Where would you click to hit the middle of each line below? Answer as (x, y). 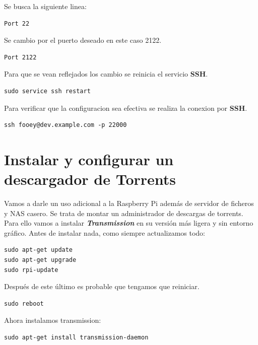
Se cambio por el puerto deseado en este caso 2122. (83, 40)
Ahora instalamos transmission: (53, 320)
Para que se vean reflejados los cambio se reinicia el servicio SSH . (106, 74)
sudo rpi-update (31, 270)
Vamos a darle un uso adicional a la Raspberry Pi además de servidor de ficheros (129, 203)
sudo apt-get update (39, 250)
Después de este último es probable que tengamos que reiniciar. (102, 286)
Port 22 (17, 23)
